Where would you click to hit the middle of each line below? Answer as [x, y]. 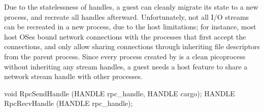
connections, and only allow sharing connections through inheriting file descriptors [132, 46]
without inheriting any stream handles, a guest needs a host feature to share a [126, 66]
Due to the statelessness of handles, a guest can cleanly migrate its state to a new [131, 7]
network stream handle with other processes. [73, 76]
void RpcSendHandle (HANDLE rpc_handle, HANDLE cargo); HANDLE [120, 93]
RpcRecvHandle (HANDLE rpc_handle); [69, 103]
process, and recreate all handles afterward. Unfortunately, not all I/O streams [127, 16]
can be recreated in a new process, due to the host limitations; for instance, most [130, 27]
